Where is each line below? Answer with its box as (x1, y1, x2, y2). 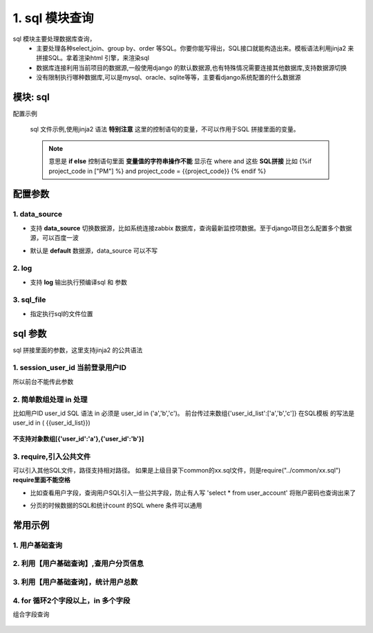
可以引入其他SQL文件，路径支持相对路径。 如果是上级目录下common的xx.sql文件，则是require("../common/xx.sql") (12, 466, 341, 474)
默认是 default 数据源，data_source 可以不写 (30, 246, 158, 255)
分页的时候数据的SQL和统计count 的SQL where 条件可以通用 (30, 502, 202, 510)
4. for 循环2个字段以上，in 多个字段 (12, 596, 131, 605)
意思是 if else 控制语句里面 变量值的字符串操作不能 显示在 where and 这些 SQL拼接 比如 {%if (48, 157, 312, 165)
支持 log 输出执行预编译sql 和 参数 (30, 277, 128, 286)
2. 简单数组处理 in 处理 (12, 394, 88, 404)
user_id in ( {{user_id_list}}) (12, 419, 91, 427)
